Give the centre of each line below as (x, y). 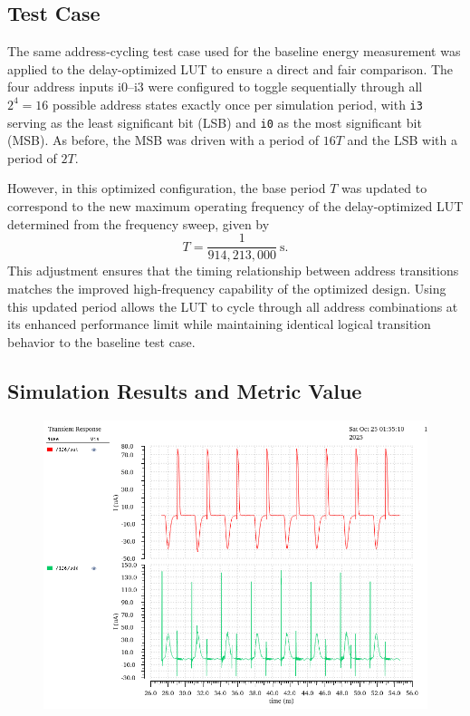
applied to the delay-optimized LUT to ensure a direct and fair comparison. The (230, 68)
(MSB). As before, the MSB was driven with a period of (163, 140)
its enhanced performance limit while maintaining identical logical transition (219, 324)
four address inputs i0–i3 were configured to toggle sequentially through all (215, 87)
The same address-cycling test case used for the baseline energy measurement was (234, 51)
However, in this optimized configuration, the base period (167, 188)
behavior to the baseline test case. (101, 341)
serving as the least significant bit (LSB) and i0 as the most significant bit (215, 122)
